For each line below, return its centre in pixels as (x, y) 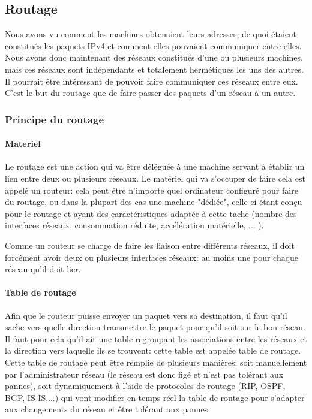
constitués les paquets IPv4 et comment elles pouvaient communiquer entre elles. (153, 45)
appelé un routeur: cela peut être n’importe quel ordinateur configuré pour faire (151, 190)
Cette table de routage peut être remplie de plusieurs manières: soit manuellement (156, 362)
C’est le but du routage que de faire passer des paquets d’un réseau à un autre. (150, 93)
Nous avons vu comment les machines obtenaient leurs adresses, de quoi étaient (151, 34)
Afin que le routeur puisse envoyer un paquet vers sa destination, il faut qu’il (146, 315)
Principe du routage (55, 119)
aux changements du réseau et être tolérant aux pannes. (108, 409)
